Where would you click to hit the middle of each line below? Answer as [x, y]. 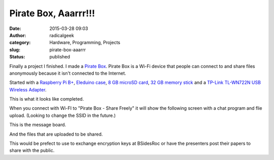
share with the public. [32, 150]
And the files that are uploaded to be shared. [56, 134]
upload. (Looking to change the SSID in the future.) [63, 115]
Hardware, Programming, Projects [85, 43]
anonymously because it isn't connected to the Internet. [68, 73]
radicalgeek [62, 35]
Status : [17, 57]
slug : [15, 50]
